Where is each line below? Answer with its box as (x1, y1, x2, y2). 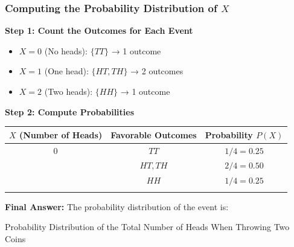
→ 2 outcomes (130, 65, 184, 77)
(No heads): (44, 44, 88, 57)
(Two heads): (44, 85, 93, 97)
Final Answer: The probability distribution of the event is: (5, 200, 229, 213)
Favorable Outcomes (110, 128, 197, 141)
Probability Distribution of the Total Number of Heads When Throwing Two (5, 220, 290, 233)
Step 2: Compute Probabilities (5, 105, 135, 118)
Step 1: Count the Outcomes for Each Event (5, 24, 193, 37)
